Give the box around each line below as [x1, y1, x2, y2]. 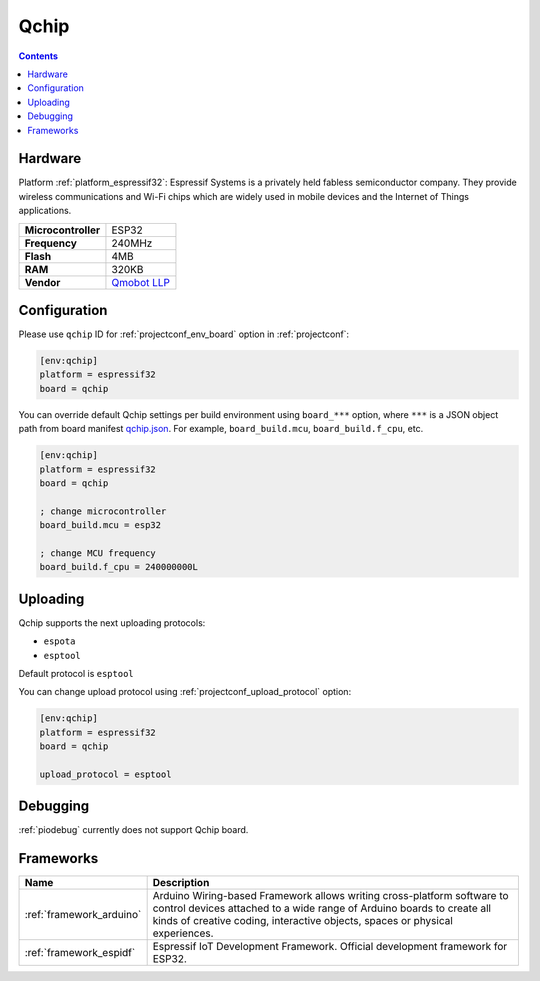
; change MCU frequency [39, 547, 157, 559]
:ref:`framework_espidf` [24, 946, 136, 960]
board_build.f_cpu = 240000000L [39, 561, 199, 573]
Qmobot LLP [111, 275, 170, 289]
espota [43, 636, 76, 647]
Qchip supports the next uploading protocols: [18, 616, 206, 629]
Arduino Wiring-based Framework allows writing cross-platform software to [152, 889, 509, 903]
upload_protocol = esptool [39, 768, 172, 780]
